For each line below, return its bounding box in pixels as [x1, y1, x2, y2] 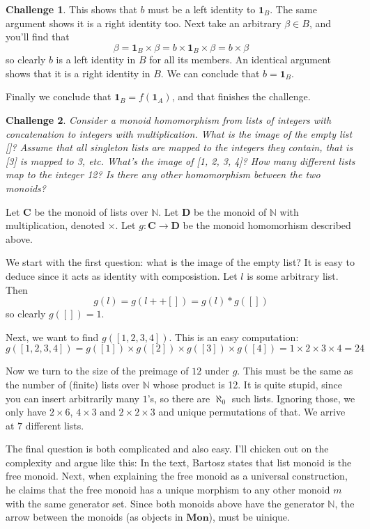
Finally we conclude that [6, 89, 111, 104]
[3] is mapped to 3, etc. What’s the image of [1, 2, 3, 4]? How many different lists [6, 153, 355, 168]
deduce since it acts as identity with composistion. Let [6, 268, 238, 283]
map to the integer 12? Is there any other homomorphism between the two [6, 167, 321, 182]
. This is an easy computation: [169, 329, 299, 344]
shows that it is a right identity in [6, 65, 151, 80]
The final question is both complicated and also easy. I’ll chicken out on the [6, 441, 329, 456]
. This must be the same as [237, 363, 353, 378]
